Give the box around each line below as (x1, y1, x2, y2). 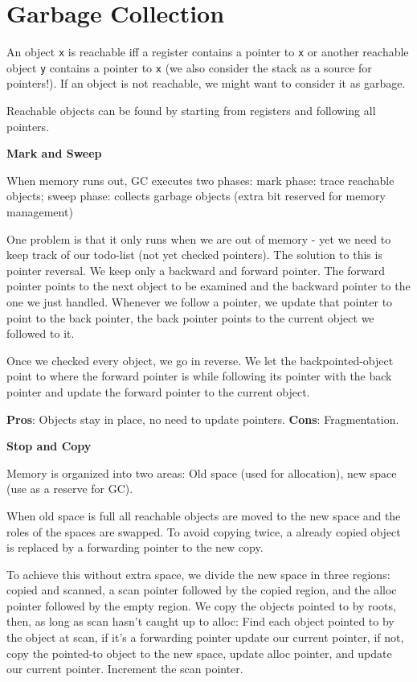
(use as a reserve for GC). (6, 480, 133, 497)
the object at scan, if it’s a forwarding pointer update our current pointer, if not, (6, 629, 404, 646)
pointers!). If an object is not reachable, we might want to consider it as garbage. (6, 75, 406, 92)
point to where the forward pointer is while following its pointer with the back (6, 368, 392, 384)
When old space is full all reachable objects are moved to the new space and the (6, 507, 401, 524)
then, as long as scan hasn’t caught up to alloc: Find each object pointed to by (6, 613, 395, 630)
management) (6, 203, 73, 220)
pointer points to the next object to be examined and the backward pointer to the (6, 277, 411, 294)
